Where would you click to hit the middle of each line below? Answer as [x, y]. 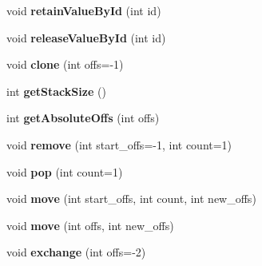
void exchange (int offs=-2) [76, 252]
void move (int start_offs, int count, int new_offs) [131, 199]
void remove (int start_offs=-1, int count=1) [119, 144]
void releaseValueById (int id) [86, 37]
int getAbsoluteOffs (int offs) [83, 118]
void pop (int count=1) [65, 171]
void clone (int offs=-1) [65, 64]
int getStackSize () [56, 91]
